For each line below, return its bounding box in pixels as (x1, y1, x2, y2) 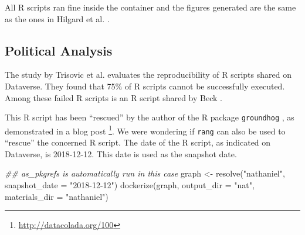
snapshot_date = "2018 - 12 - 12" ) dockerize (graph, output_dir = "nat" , (5, 178, 255, 191)
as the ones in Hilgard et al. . (5, 12, 110, 25)
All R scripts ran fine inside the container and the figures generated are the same (5, 1, 296, 13)
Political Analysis (5, 41, 113, 59)
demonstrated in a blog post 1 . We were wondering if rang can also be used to (5, 123, 286, 137)
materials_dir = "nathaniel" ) (5, 190, 109, 202)
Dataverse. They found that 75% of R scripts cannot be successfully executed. (5, 80, 285, 92)
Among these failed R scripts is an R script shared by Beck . (5, 91, 222, 103)
